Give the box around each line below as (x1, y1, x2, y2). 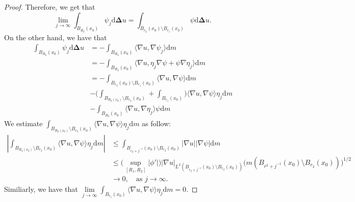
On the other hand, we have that (4, 32, 107, 42)
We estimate (4, 118, 43, 129)
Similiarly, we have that (4, 184, 78, 194)
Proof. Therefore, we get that (4, 2, 95, 12)
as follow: (142, 118, 171, 129)
